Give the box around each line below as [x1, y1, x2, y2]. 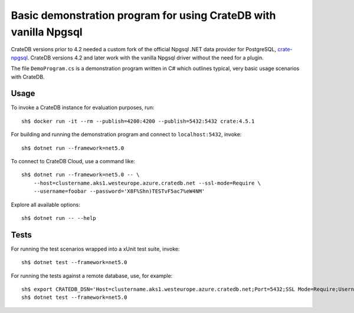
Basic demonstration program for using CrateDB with [11, 9, 276, 22]
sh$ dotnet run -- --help [21, 215, 97, 221]
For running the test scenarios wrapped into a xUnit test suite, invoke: [11, 245, 180, 252]
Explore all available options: [11, 201, 81, 208]
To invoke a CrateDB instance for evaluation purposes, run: [11, 104, 155, 111]
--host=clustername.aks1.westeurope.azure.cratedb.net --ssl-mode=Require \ [33, 180, 261, 186]
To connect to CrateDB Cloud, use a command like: [11, 157, 136, 164]
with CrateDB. [11, 73, 45, 80]
